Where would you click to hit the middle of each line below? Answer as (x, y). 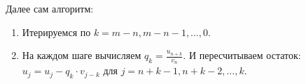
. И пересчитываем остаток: (242, 55)
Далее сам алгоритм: (50, 8)
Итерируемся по (56, 32)
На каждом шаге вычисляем (82, 55)
